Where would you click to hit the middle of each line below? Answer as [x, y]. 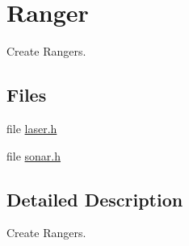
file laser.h [32, 128]
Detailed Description [95, 199]
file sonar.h [34, 155]
